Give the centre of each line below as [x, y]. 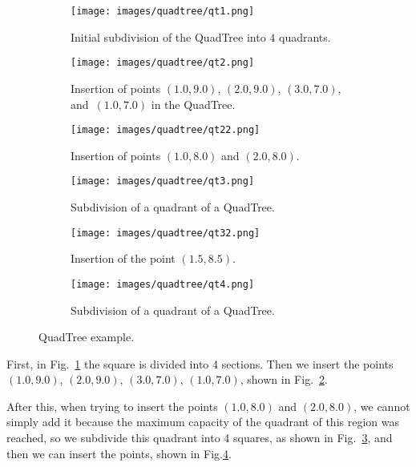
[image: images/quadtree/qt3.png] [163, 181]
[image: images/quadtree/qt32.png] [166, 233]
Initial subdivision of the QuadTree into [168, 36]
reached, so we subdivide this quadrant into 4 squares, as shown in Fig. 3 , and [200, 438]
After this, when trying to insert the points [112, 406]
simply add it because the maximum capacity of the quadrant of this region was [203, 422]
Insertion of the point [123, 258]
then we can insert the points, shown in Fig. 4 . [119, 453]
